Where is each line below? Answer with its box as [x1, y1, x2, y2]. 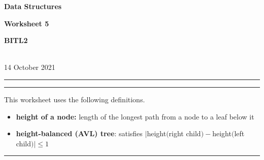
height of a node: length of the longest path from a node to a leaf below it [16, 111, 254, 122]
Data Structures [4, 1, 62, 11]
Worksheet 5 [4, 18, 49, 28]
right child [169, 128, 201, 139]
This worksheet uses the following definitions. [4, 94, 145, 104]
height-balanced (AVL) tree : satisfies [16, 128, 143, 139]
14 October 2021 [4, 62, 55, 72]
